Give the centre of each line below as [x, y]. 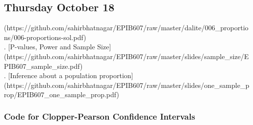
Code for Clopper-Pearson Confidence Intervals [100, 116]
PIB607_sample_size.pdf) [43, 66]
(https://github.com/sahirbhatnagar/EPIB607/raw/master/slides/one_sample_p [127, 85]
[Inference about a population [52, 75]
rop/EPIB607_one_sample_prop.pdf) [62, 94]
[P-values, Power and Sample [51, 47]
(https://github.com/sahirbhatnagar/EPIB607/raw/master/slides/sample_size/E [126, 56]
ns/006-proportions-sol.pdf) [45, 37]
